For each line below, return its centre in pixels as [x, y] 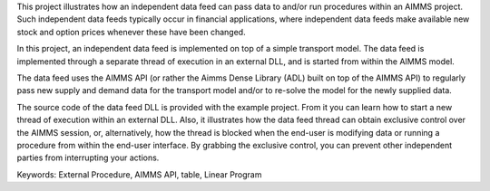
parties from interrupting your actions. [88, 158]
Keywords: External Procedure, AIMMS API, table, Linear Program [139, 174]
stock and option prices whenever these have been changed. [131, 32]
